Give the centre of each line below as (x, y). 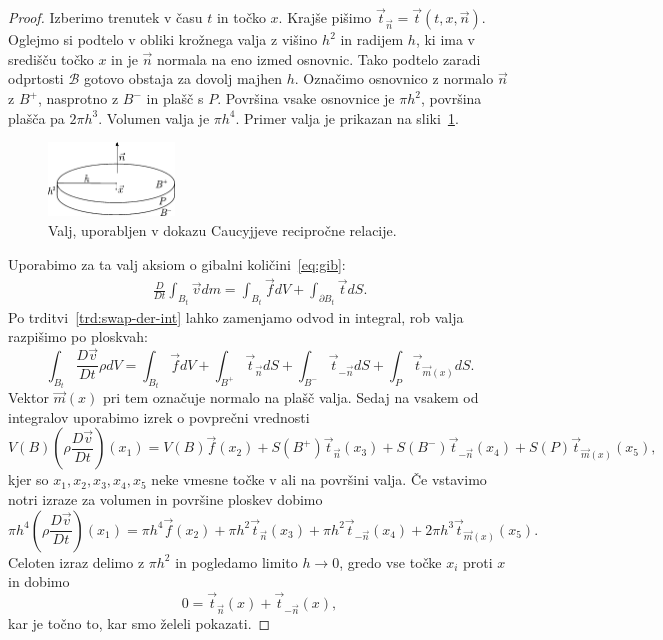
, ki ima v (445, 39)
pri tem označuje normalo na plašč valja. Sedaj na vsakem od (290, 397)
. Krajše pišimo (325, 17)
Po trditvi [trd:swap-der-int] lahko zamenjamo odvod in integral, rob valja (236, 316)
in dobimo (39, 581)
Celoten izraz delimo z (76, 561)
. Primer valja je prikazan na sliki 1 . (347, 117)
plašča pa (36, 117)
